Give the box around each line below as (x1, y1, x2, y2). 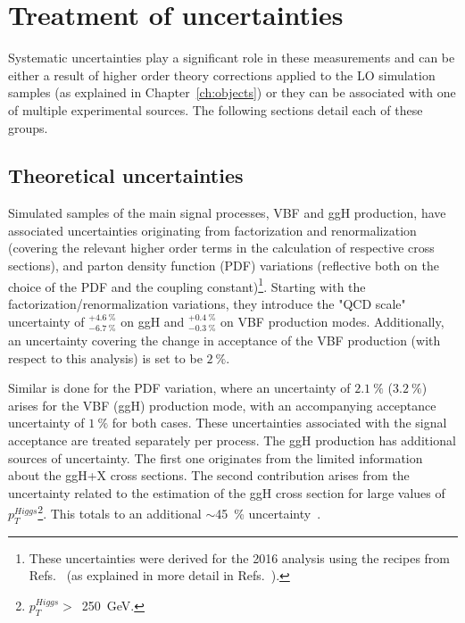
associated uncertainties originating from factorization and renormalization (8, 220, 417, 239)
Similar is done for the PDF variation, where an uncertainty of (8, 378, 351, 397)
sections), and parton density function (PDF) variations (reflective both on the (8, 256, 439, 275)
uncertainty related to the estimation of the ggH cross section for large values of (8, 483, 445, 502)
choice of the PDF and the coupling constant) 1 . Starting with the (8, 274, 366, 295)
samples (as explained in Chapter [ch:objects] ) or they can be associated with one (8, 83, 456, 102)
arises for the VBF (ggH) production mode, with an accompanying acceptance (8, 395, 436, 414)
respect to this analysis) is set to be (8, 348, 203, 367)
